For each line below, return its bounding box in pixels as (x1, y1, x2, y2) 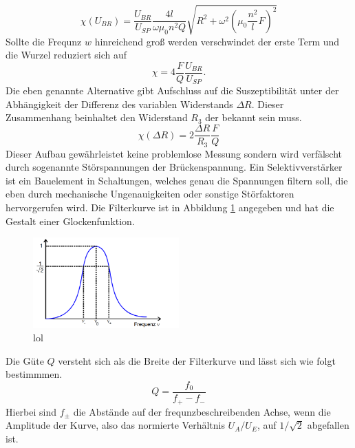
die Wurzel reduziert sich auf (6, 47, 127, 62)
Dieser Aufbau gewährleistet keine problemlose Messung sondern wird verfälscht (6, 146, 343, 160)
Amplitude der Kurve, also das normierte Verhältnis (6, 418, 225, 432)
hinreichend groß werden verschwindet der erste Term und (94, 34, 340, 48)
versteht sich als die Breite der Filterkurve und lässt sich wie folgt (58, 353, 336, 367)
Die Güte (6, 353, 44, 367)
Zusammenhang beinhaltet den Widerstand (6, 110, 188, 125)
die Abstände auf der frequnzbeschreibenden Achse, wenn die (73, 404, 331, 418)
